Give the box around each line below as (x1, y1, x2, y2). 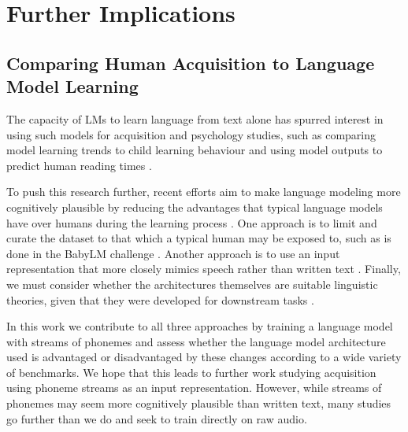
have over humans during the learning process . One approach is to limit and (6, 214, 377, 231)
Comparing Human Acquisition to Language (6, 50, 375, 75)
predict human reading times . (6, 157, 152, 173)
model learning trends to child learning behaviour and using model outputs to (6, 142, 383, 158)
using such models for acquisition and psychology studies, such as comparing (6, 126, 376, 142)
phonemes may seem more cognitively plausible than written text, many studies (6, 395, 391, 412)
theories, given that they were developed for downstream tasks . (6, 291, 314, 308)
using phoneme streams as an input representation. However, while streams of (6, 379, 382, 396)
